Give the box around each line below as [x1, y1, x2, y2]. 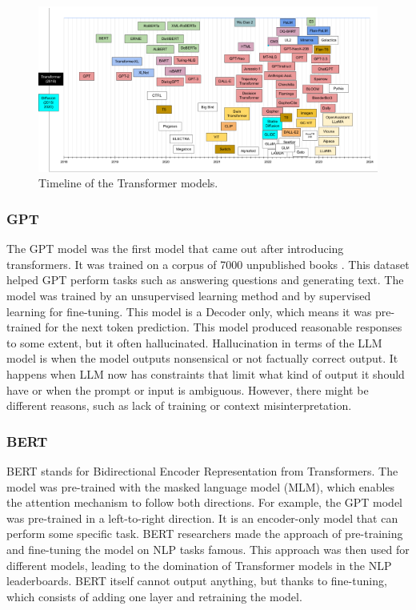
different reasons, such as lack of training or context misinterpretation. [6, 397, 352, 414]
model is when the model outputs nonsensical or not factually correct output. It [6, 350, 398, 367]
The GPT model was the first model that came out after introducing [6, 240, 344, 257]
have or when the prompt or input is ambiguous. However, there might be [6, 381, 369, 398]
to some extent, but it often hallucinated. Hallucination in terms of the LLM [6, 334, 382, 351]
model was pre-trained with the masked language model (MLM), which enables [6, 478, 395, 495]
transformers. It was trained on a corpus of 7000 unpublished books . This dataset [6, 255, 410, 272]
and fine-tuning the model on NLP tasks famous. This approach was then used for [6, 540, 410, 557]
